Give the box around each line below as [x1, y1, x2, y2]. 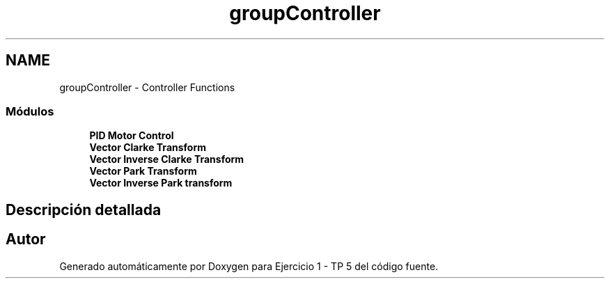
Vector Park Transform [89, 165, 197, 177]
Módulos [6, 104, 54, 118]
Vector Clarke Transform [89, 141, 207, 154]
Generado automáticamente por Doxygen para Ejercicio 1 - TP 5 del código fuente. [59, 260, 439, 272]
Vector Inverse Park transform [89, 177, 233, 189]
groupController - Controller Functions [59, 81, 235, 93]
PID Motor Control [89, 129, 174, 142]
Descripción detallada [6, 200, 162, 219]
